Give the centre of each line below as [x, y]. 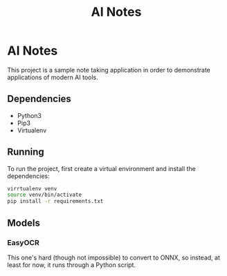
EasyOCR [23, 242]
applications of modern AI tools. [53, 77]
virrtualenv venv [32, 188]
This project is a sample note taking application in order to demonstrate [109, 70]
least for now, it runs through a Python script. [72, 265]
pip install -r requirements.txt [55, 201]
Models [24, 223]
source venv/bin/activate [44, 195]
